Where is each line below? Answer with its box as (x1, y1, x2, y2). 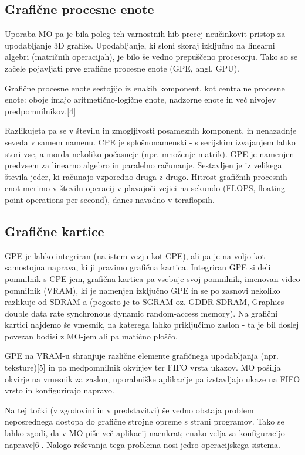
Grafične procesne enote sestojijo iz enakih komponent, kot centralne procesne (5, 82, 285, 94)
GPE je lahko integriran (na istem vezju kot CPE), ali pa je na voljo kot (5, 249, 265, 262)
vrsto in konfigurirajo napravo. (5, 384, 114, 396)
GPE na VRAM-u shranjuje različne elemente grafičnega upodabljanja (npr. (5, 349, 279, 362)
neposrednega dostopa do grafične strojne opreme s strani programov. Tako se (5, 415, 284, 427)
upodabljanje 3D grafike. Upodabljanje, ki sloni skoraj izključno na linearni (5, 39, 275, 51)
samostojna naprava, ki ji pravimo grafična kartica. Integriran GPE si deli (5, 261, 271, 273)
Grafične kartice (5, 222, 104, 240)
